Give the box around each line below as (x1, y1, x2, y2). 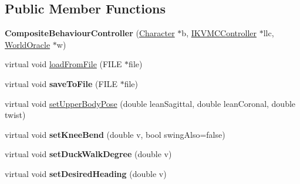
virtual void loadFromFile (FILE (5, 58, 122, 70)
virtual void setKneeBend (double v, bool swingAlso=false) (5, 128, 225, 140)
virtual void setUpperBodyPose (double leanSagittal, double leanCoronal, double (5, 97, 296, 109)
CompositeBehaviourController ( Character (5, 27, 175, 39)
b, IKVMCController (181, 27, 257, 39)
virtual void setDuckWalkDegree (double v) (5, 148, 172, 160)
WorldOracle (5, 38, 50, 50)
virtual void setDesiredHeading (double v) (5, 167, 167, 179)
